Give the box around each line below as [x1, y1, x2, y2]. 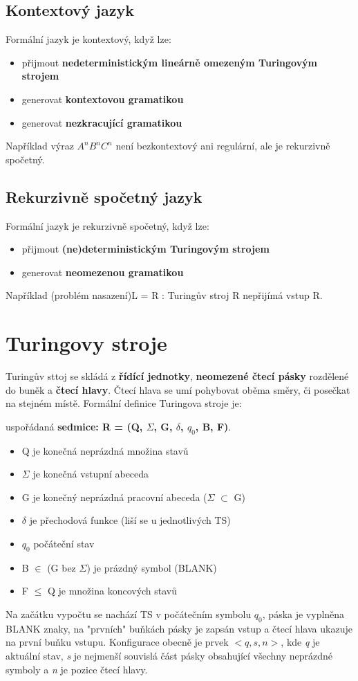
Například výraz [6, 138, 74, 153]
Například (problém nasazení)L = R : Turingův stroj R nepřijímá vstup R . [6, 288, 323, 302]
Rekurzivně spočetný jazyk [6, 185, 202, 207]
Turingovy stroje [6, 329, 167, 357]
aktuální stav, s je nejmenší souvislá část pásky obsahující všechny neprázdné [6, 648, 333, 662]
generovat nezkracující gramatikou [21, 115, 182, 129]
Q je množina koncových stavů [47, 583, 178, 598]
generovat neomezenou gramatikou [21, 264, 184, 279]
